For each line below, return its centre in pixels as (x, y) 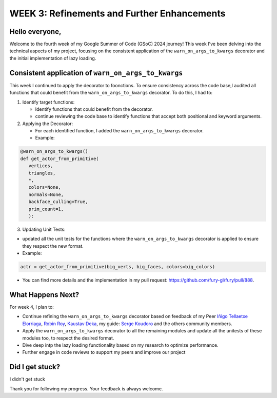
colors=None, (45, 187)
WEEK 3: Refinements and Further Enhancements (117, 13)
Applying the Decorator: (48, 124)
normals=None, (46, 194)
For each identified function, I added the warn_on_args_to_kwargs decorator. (119, 131)
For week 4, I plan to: (32, 307)
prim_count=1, (46, 209)
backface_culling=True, (58, 202)
